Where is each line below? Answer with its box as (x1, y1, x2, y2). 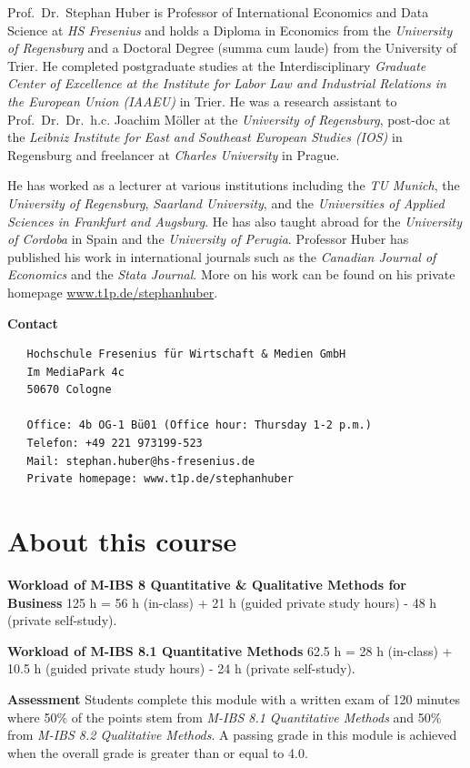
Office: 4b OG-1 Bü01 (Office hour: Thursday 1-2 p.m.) (26, 419, 372, 432)
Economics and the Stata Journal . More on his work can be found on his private (7, 265, 455, 284)
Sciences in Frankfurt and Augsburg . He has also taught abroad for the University (7, 211, 463, 230)
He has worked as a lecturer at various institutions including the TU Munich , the (7, 176, 460, 195)
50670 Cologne (26, 383, 112, 397)
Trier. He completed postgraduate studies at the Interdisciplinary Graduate (7, 56, 426, 75)
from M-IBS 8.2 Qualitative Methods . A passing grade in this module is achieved (7, 725, 457, 744)
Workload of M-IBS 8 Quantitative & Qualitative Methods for (7, 574, 406, 593)
